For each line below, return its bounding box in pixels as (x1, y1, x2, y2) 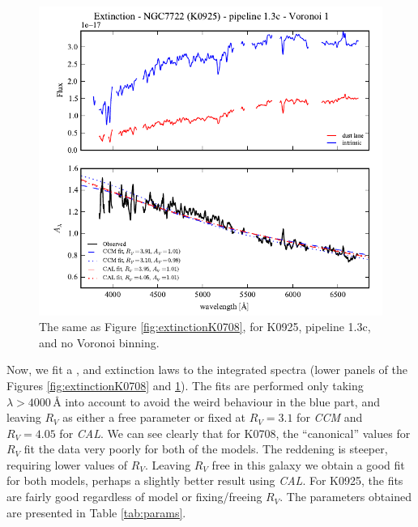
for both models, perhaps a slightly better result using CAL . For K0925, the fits (6, 472, 403, 489)
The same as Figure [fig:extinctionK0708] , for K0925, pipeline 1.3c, (39, 318, 371, 335)
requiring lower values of (6, 456, 128, 473)
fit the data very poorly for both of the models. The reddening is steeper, (23, 440, 388, 457)
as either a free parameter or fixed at (62, 409, 246, 426)
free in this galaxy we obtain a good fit (211, 456, 405, 473)
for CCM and (296, 409, 363, 426)
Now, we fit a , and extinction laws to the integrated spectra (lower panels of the (6, 361, 407, 378)
